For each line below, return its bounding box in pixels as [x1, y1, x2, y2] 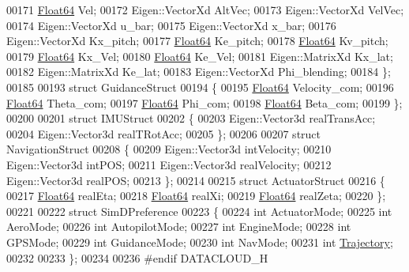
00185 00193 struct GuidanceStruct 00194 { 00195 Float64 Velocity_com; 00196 [6, 78, 394, 95]
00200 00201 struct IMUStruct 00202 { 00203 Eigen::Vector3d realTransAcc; [6, 110, 376, 127]
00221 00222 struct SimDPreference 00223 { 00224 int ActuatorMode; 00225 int [6, 202, 392, 219]
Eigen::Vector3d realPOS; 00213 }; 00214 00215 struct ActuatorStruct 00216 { [6, 172, 385, 188]
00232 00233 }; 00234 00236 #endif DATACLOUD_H [6, 249, 268, 266]
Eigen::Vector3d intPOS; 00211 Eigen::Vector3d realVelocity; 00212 [6, 156, 332, 172]
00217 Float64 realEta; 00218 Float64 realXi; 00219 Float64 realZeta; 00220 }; [6, 187, 386, 204]
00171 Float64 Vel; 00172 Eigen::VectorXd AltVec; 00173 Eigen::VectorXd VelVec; [6, 2, 404, 17]
